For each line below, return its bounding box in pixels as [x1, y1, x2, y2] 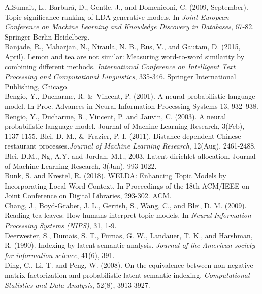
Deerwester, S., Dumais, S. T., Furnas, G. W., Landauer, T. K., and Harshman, [5, 230, 253, 240]
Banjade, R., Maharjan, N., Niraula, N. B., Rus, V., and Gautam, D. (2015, [5, 41, 241, 52]
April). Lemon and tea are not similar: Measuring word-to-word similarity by [5, 51, 245, 61]
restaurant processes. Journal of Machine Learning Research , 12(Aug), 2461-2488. [5, 140, 256, 151]
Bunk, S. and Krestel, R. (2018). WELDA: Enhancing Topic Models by [5, 170, 226, 181]
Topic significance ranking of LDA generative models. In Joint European [5, 11, 229, 22]
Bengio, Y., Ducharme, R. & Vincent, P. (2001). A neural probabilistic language [5, 91, 255, 101]
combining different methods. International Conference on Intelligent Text [5, 61, 236, 71]
